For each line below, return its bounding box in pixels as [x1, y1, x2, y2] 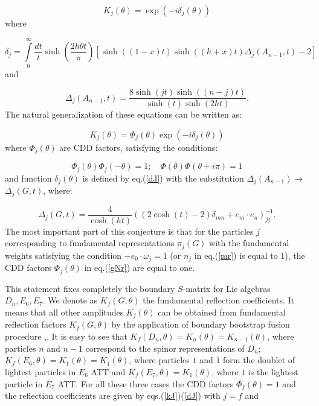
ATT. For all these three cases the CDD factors [57, 377, 234, 390]
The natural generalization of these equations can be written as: [5, 108, 242, 121]
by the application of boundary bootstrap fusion [111, 318, 290, 331]
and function [5, 171, 52, 184]
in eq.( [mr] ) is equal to [194, 249, 278, 261]
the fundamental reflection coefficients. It [143, 294, 295, 306]
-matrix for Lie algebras [182, 282, 271, 294]
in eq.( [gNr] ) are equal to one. [84, 261, 195, 274]
